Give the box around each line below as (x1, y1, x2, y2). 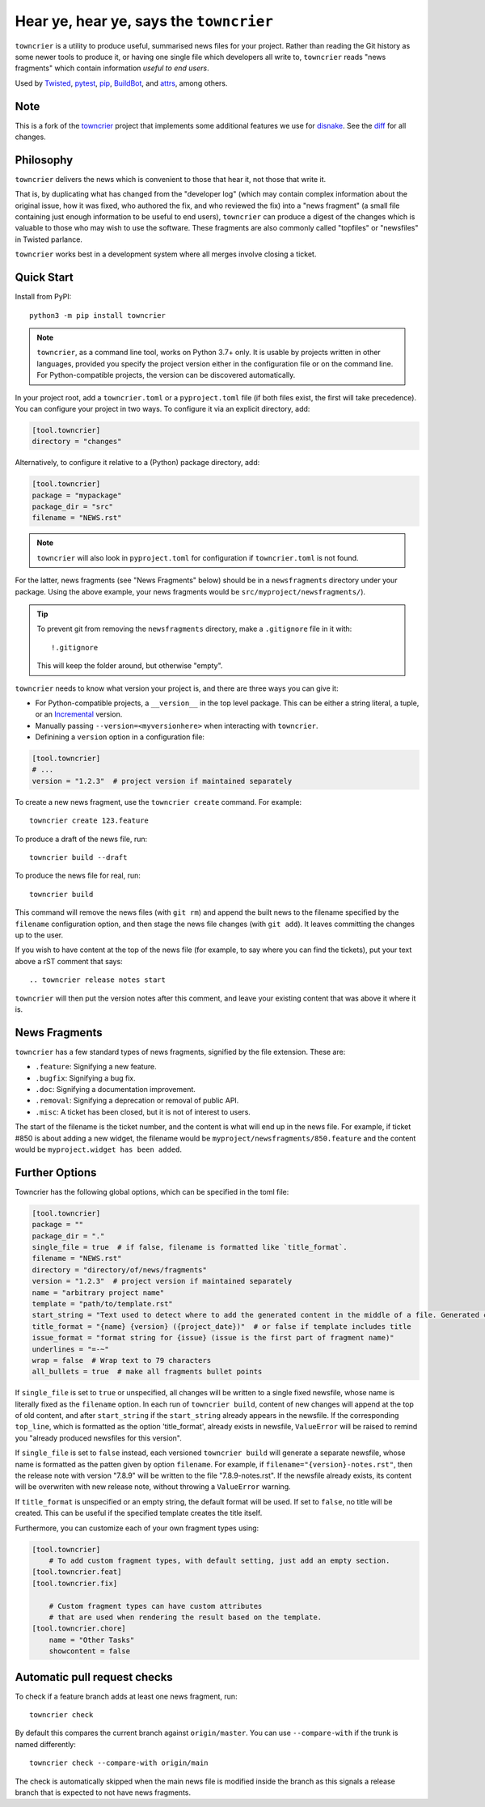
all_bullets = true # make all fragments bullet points (32, 1367, 263, 1377)
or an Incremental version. (35, 709, 123, 719)
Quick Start (15, 271, 74, 285)
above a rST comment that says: (15, 956, 123, 966)
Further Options (15, 1166, 97, 1179)
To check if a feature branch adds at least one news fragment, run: (15, 1691, 238, 1701)
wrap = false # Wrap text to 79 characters (32, 1356, 212, 1365)
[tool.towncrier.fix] (32, 1578, 118, 1588)
